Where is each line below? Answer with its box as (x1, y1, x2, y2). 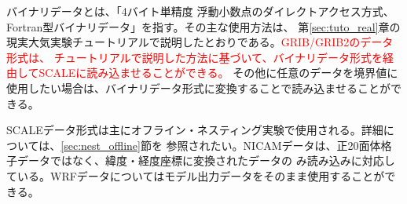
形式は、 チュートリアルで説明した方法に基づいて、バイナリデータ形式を (6, 49, 383, 65)
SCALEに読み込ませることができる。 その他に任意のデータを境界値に (38, 64, 398, 81)
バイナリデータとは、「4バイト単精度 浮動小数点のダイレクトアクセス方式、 (6, 3, 394, 19)
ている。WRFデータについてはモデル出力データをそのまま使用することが (6, 167, 385, 184)
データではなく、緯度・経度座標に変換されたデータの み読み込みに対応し (16, 152, 395, 169)
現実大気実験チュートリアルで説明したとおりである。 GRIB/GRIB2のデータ (6, 34, 394, 50)
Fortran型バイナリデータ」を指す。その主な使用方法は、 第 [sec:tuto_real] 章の (6, 18, 401, 35)
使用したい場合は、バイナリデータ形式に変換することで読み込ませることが (6, 79, 390, 96)
